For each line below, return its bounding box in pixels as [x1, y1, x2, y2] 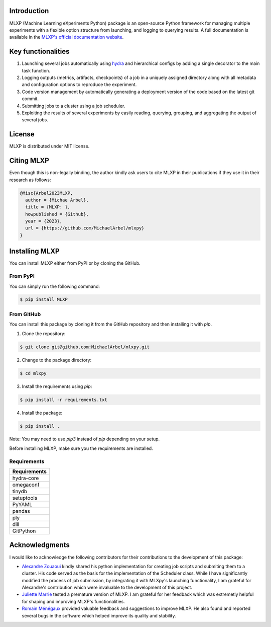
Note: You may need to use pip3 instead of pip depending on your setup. [9, 436, 160, 442]
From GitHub [9, 310, 41, 318]
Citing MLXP [9, 156, 50, 165]
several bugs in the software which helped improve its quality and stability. [22, 612, 176, 618]
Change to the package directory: [22, 357, 92, 363]
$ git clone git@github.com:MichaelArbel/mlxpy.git [20, 344, 150, 350]
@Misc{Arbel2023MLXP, [20, 190, 73, 196]
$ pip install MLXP [20, 297, 68, 302]
